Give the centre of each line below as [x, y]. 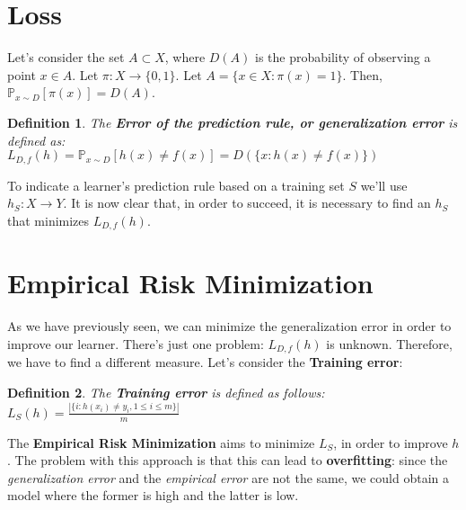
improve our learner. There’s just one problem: [136, 343]
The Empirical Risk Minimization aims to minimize [161, 442]
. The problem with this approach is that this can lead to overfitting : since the [228, 460]
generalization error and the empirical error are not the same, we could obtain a [229, 477]
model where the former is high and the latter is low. [153, 495]
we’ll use [384, 185]
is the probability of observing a [343, 57]
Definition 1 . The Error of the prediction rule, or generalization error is [233, 122]
